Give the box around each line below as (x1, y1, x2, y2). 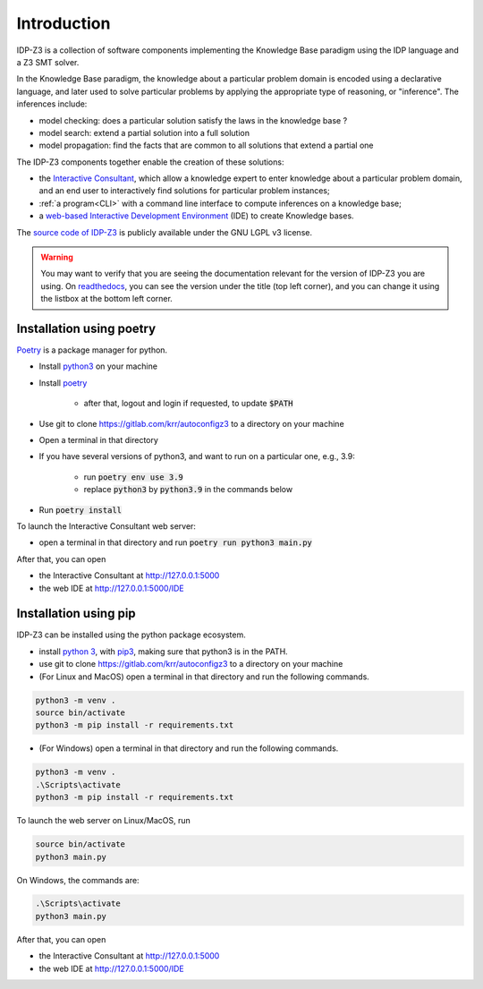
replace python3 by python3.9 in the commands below (83, 484, 293, 495)
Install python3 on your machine (38, 361, 158, 371)
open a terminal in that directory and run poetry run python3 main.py (38, 537, 313, 548)
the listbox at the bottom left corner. (40, 294, 174, 304)
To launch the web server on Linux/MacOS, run (16, 815, 191, 826)
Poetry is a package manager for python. (16, 345, 168, 355)
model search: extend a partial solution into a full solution (38, 127, 250, 138)
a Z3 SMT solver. (16, 56, 80, 67)
